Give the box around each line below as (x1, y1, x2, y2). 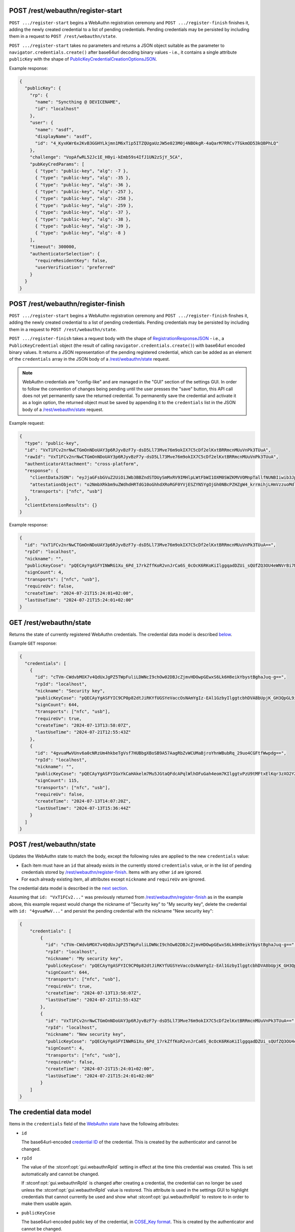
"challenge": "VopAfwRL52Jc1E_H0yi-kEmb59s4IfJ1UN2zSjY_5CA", (29, 154, 183, 160)
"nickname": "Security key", (35, 688, 105, 694)
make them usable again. (21, 1200, 72, 1207)
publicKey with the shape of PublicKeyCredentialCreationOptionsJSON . (9, 56, 157, 62)
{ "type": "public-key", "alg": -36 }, (35, 182, 131, 187)
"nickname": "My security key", (45, 956, 123, 961)
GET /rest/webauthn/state (9, 618, 91, 627)
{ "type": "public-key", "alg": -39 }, (35, 223, 131, 229)
